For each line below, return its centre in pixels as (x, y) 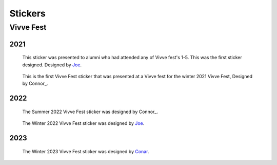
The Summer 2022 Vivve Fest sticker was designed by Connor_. (90, 112)
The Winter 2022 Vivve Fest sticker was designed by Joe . (83, 123)
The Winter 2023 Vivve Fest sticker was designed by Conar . (86, 151)
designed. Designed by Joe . (52, 65)
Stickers (28, 13)
